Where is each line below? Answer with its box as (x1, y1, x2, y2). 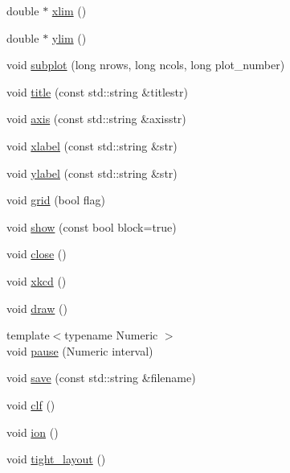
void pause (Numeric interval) (6, 342, 153, 359)
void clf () (6, 396, 55, 413)
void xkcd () (6, 272, 67, 289)
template (6, 327, 50, 343)
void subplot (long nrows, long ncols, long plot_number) (6, 56, 285, 73)
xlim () (51, 2, 87, 19)
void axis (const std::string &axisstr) (6, 110, 186, 127)
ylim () (51, 29, 87, 46)
